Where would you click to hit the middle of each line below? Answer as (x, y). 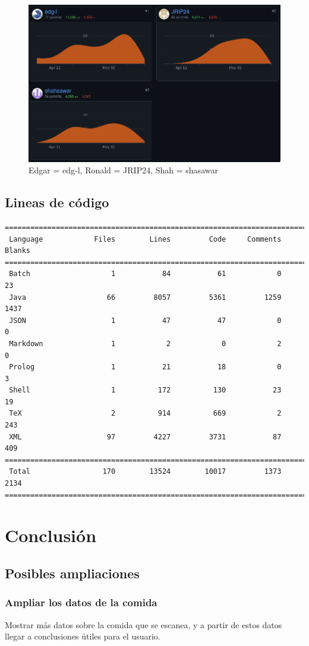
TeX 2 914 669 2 (145, 414)
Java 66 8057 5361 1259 (145, 297)
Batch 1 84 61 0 (145, 274)
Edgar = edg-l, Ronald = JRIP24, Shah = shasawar (123, 170)
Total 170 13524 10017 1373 (145, 472)
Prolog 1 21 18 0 (145, 367)
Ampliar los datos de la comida (81, 602)
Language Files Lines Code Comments (145, 239)
